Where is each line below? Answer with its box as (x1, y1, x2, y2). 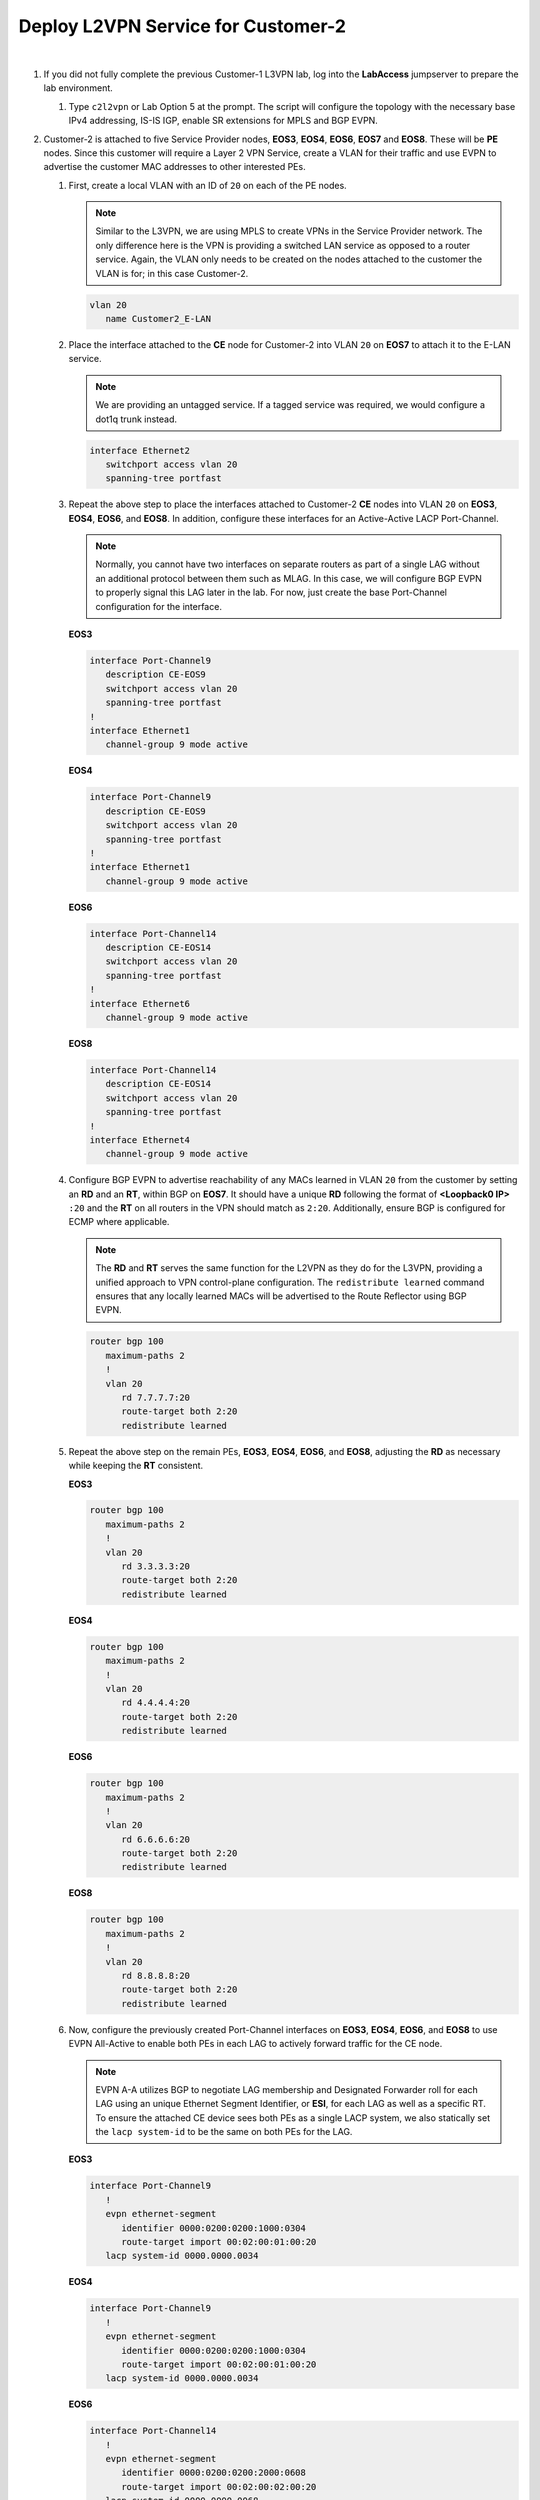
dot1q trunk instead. (95, 413, 178, 425)
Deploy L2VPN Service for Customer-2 (18, 15, 347, 37)
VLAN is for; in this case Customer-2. (95, 267, 249, 279)
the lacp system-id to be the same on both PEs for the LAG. (95, 2126, 353, 2138)
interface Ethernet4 (89, 1134, 190, 1145)
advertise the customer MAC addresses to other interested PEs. (43, 161, 306, 173)
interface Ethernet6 (89, 998, 190, 1009)
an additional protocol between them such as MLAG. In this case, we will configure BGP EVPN (95, 572, 482, 584)
